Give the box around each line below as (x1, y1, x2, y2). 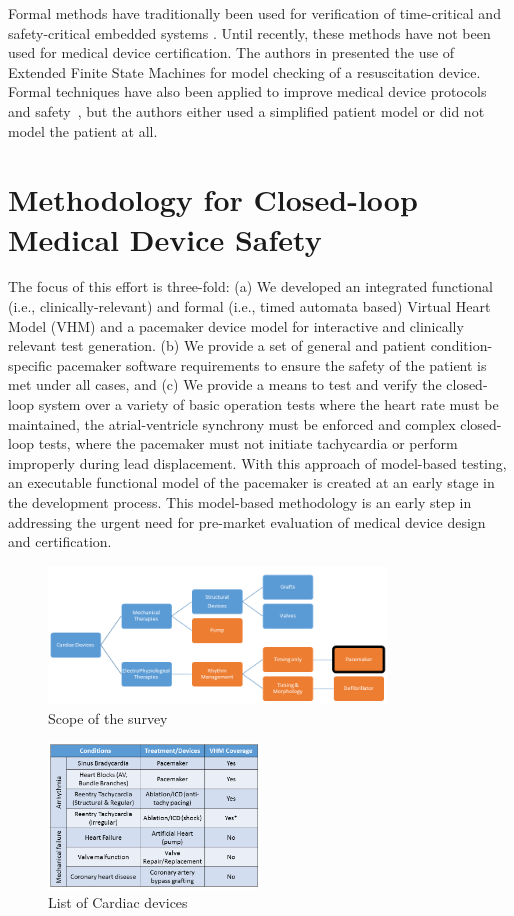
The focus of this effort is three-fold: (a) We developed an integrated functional (8, 276, 493, 297)
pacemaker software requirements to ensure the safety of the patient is (56, 354, 487, 375)
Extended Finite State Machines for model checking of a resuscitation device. (8, 61, 481, 82)
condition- (430, 335, 493, 356)
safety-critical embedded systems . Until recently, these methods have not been (8, 22, 491, 43)
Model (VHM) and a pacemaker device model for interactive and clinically (8, 315, 464, 336)
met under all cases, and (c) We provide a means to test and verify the (8, 374, 442, 395)
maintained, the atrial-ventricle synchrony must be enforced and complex (8, 413, 456, 434)
